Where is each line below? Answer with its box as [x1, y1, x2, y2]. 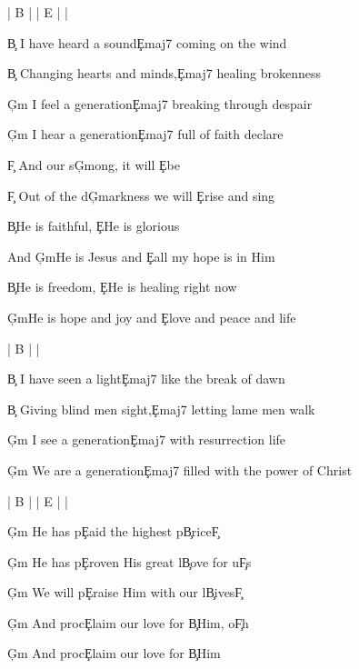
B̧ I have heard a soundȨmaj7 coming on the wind [7, 33, 287, 52]
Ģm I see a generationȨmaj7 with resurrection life [7, 430, 286, 449]
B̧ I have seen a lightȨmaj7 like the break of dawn [7, 369, 285, 388]
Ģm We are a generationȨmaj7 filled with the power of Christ [7, 460, 353, 479]
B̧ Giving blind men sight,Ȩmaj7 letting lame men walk [7, 399, 315, 418]
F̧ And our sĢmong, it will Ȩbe [7, 155, 181, 174]
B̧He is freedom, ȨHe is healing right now [7, 277, 237, 296]
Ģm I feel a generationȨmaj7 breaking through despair [7, 94, 313, 113]
